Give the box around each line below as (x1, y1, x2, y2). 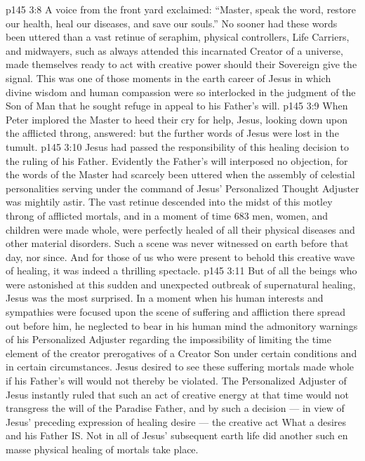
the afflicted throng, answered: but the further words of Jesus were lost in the (6, 126, 339, 140)
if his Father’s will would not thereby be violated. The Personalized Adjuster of (6, 373, 347, 388)
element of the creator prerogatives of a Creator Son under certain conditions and (6, 345, 357, 360)
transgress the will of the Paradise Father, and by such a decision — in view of (6, 401, 345, 415)
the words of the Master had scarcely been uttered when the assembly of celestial (6, 167, 355, 182)
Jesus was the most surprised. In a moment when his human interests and (6, 290, 324, 305)
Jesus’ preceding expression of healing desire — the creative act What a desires (6, 414, 347, 429)
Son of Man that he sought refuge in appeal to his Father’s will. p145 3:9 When (6, 98, 348, 113)
